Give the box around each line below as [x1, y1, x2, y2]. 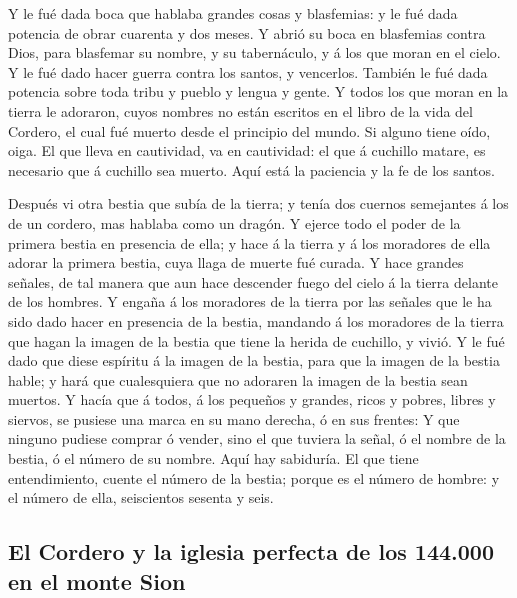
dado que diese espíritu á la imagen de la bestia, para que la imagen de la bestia [8, 350, 500, 371]
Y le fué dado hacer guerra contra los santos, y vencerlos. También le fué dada [8, 61, 488, 82]
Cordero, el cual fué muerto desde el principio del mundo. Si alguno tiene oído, [8, 120, 491, 141]
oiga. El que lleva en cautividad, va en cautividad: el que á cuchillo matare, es [8, 140, 486, 161]
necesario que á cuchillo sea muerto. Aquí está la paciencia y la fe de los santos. [8, 159, 495, 180]
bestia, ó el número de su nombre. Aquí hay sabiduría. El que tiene [8, 448, 419, 469]
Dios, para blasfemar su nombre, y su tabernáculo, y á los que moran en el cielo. [8, 42, 501, 63]
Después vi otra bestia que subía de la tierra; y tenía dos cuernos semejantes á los [8, 193, 509, 214]
